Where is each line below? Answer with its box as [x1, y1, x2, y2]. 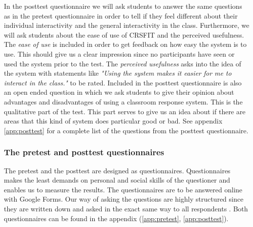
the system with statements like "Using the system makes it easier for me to [4, 68, 232, 78]
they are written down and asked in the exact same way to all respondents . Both [4, 203, 248, 213]
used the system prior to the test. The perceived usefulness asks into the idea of [4, 58, 241, 68]
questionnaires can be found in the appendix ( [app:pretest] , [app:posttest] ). [4, 213, 229, 223]
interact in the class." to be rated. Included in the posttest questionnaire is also [4, 77, 242, 87]
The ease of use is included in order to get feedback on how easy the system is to [4, 39, 247, 49]
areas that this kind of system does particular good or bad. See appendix [4, 116, 223, 126]
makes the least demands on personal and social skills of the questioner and [4, 175, 231, 185]
